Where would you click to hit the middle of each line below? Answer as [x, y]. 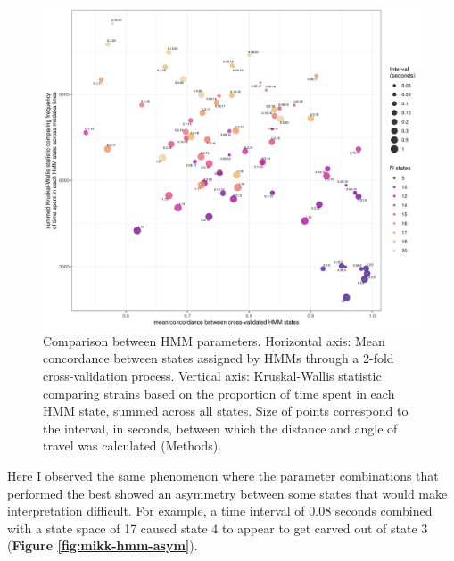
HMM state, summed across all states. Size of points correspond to [226, 411]
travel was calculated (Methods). [132, 445]
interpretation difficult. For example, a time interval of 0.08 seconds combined [220, 511]
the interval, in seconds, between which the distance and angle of [220, 428]
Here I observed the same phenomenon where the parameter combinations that [223, 475]
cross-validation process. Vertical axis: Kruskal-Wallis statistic [212, 376]
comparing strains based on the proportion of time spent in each [219, 393]
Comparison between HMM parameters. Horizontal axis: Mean [214, 340]
